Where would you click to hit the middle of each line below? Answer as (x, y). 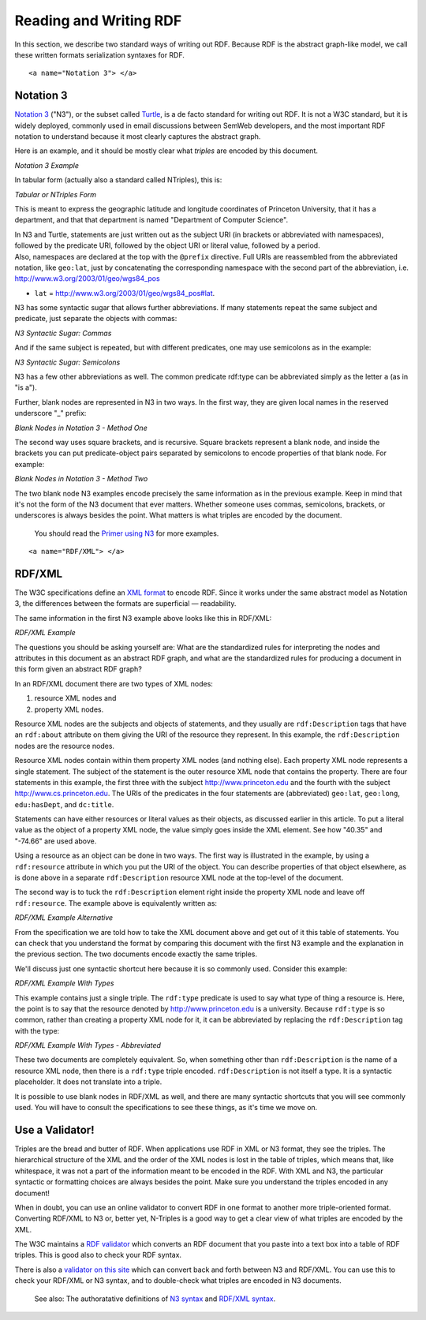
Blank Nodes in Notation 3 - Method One (81, 428)
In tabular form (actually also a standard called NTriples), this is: (118, 180)
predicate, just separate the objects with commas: (96, 319)
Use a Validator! (54, 1129)
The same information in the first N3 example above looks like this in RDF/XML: (143, 618)
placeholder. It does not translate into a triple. (88, 1082)
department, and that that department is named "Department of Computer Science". (151, 220)
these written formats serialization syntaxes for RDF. (100, 54)
